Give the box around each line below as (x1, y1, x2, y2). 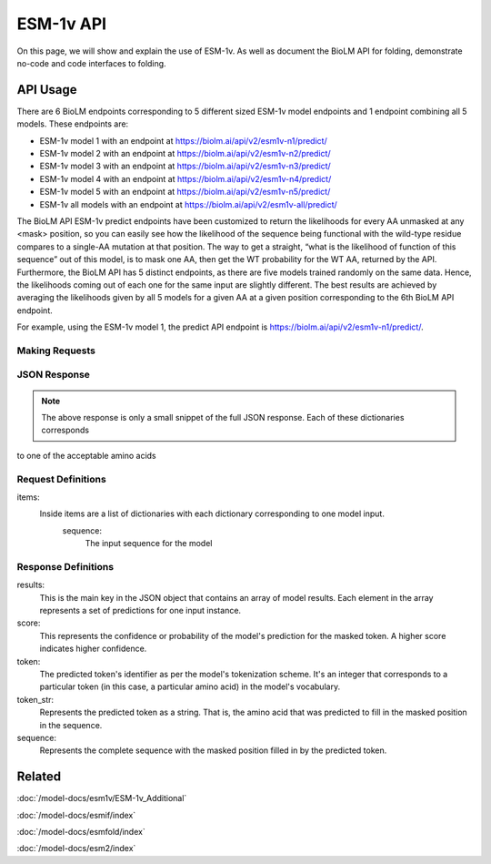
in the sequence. (39, 719, 103, 730)
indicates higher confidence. (39, 643, 147, 655)
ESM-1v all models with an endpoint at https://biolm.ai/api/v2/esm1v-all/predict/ (39, 198, 338, 209)
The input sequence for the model (85, 538, 213, 549)
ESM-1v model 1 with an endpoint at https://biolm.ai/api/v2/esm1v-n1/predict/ (39, 135, 327, 146)
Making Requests (16, 344, 95, 357)
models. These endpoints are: (16, 118, 129, 129)
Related (16, 769, 62, 785)
